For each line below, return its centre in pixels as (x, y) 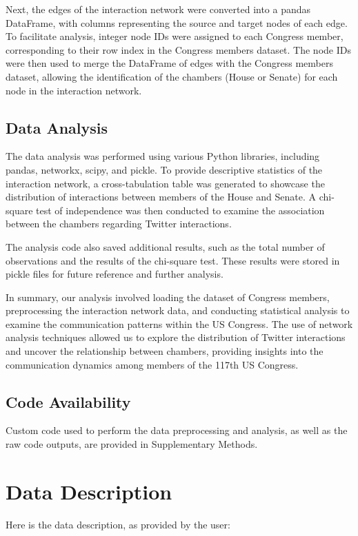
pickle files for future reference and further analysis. (115, 274)
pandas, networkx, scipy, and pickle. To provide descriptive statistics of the (164, 169)
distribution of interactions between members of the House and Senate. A (161, 197)
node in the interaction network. (74, 90)
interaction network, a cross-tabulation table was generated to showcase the (165, 183)
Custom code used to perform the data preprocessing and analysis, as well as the (177, 430)
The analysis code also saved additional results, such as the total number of (165, 246)
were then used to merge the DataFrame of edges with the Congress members (169, 63)
